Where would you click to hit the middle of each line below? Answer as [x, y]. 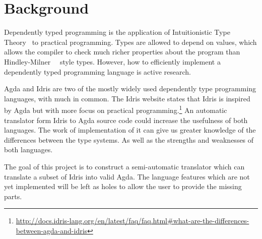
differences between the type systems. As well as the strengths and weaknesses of [129, 139]
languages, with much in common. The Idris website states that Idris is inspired [127, 98]
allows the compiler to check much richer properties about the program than [122, 52]
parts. [13, 196]
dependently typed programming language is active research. [97, 71]
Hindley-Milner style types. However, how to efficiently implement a [112, 61]
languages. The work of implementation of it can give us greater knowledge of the [130, 130]
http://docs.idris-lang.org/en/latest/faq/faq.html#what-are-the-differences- [133, 221]
